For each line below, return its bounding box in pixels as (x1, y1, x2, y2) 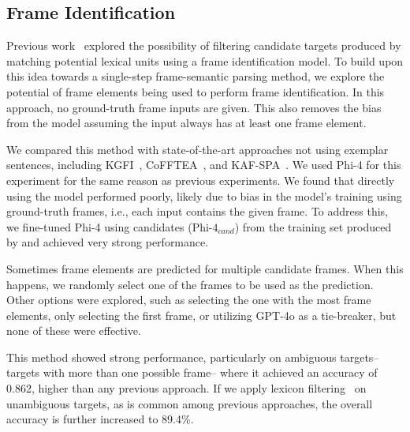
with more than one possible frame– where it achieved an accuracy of (43, 364, 378, 381)
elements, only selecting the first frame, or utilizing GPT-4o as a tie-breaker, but (6, 306, 397, 323)
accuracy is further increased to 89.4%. (6, 411, 194, 427)
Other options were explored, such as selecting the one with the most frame (6, 291, 371, 308)
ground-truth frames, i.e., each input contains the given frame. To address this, (6, 203, 388, 220)
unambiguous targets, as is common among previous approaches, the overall (6, 395, 373, 411)
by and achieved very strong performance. (6, 234, 209, 250)
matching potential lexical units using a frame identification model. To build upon (6, 52, 404, 69)
